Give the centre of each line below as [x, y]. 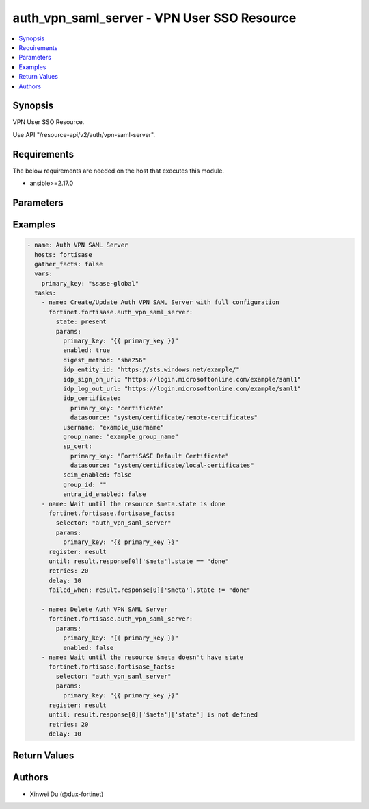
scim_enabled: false [97, 475]
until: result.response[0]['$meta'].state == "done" [139, 561]
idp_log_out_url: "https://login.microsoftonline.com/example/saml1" [182, 388]
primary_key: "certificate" [117, 408]
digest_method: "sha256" [104, 360]
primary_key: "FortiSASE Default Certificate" [149, 456]
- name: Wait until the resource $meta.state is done [133, 504]
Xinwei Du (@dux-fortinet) [67, 794]
